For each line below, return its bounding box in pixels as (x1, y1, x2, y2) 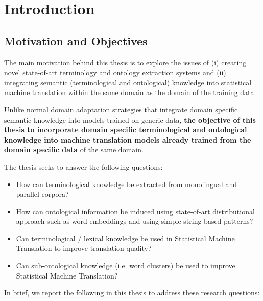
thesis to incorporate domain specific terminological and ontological (4, 124, 247, 135)
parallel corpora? (16, 189, 69, 199)
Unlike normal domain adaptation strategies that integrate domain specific (4, 104, 238, 114)
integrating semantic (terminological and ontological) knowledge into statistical (4, 77, 252, 87)
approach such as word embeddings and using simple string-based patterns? (16, 216, 253, 226)
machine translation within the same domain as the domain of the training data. (4, 87, 256, 98)
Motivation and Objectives (4, 33, 148, 49)
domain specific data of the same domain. (4, 144, 144, 155)
